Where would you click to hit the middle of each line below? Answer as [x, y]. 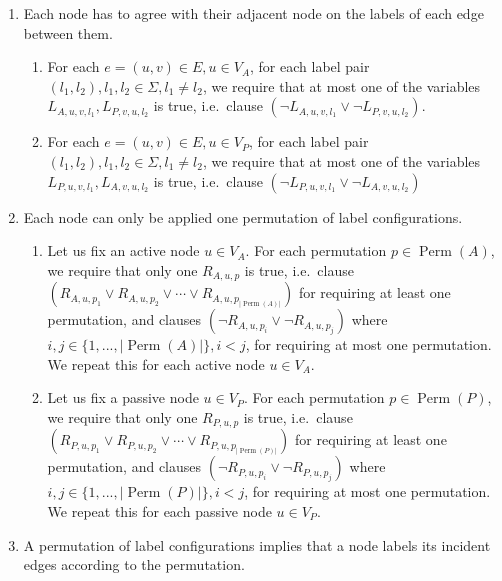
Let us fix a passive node [123, 397]
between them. [68, 32]
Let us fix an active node [123, 250]
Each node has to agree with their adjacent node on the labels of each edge [253, 13]
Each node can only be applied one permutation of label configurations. [243, 216]
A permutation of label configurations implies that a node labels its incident [257, 544]
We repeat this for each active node [156, 363]
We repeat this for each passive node [159, 511]
